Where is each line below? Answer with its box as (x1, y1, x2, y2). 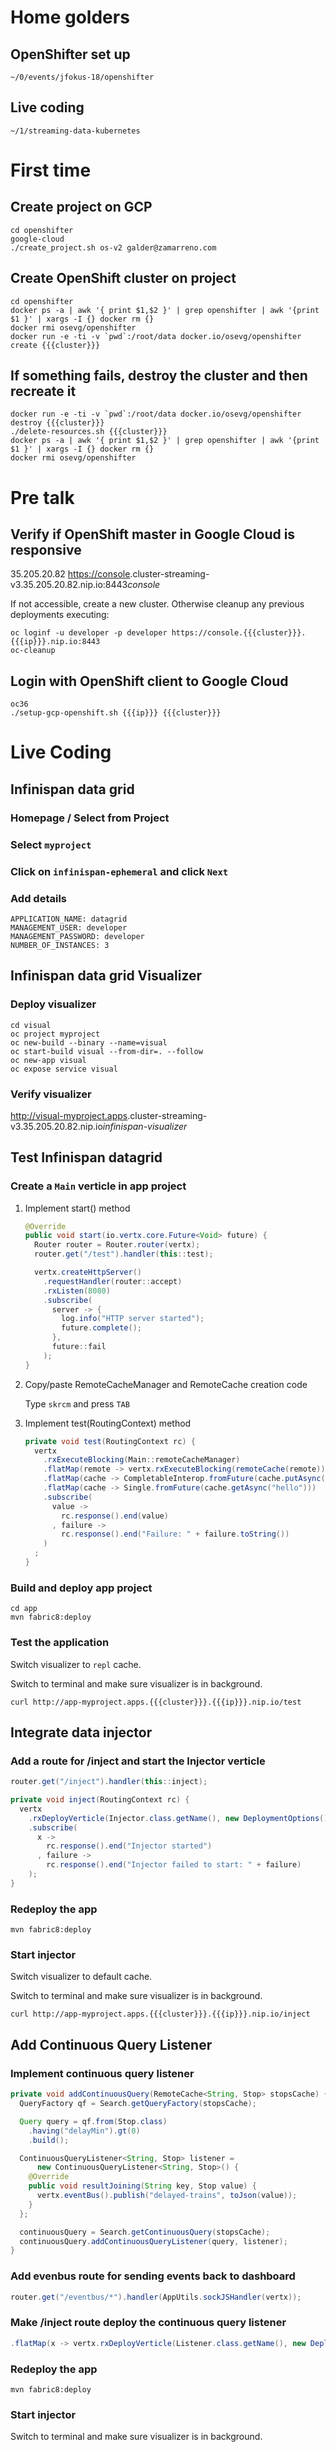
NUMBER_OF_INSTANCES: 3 (10, 940, 110, 950)
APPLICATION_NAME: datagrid (10, 914, 128, 924)
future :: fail (51, 1342, 107, 1352)
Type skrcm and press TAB (24, 1397, 130, 1410)
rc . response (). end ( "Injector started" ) (46, 1841, 213, 1851)
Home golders (10, 6, 130, 29)
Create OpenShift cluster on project (10, 270, 237, 287)
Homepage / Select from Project (10, 811, 170, 825)
